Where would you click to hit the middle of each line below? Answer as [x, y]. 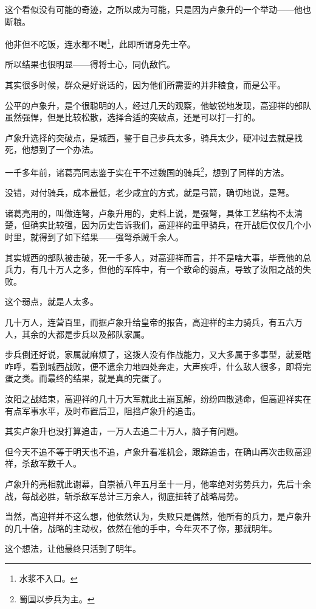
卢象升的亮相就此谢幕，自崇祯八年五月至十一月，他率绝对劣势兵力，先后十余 [158, 483]
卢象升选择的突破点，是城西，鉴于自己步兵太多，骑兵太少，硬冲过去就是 [149, 137]
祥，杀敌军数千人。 [43, 463]
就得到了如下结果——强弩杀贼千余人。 [107, 237]
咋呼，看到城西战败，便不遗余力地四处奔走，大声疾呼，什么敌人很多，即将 [154, 366]
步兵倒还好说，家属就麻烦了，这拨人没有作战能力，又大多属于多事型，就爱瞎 [158, 354]
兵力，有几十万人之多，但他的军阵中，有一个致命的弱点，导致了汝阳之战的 [154, 269]
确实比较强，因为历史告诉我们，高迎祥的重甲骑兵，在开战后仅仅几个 [166, 225]
